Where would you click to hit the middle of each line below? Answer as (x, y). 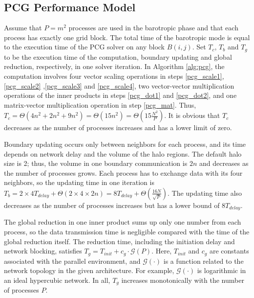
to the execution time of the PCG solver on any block (84, 47)
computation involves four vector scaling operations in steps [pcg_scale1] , (114, 76)
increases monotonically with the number (183, 280)
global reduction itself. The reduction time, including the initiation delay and (119, 241)
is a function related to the (203, 261)
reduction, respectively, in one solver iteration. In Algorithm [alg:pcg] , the (114, 66)
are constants (229, 251)
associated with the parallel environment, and (72, 261)
